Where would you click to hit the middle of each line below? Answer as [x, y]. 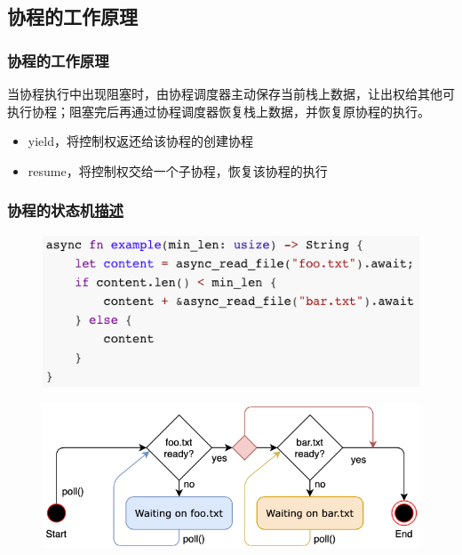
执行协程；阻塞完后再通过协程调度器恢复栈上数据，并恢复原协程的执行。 [219, 111]
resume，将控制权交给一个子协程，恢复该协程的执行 [178, 170]
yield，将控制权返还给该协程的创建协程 [140, 141]
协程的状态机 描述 [65, 210]
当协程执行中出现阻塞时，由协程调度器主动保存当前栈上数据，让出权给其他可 [231, 93]
